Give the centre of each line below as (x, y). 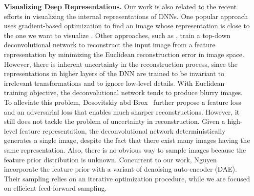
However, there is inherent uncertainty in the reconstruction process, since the (121, 64)
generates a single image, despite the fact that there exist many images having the (127, 140)
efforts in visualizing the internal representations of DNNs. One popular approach (126, 16)
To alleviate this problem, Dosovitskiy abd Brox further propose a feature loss (123, 102)
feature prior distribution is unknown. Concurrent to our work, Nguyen (110, 159)
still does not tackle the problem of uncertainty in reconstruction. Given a (115, 121)
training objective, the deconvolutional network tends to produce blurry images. (123, 92)
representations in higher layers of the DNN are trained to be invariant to (114, 73)
